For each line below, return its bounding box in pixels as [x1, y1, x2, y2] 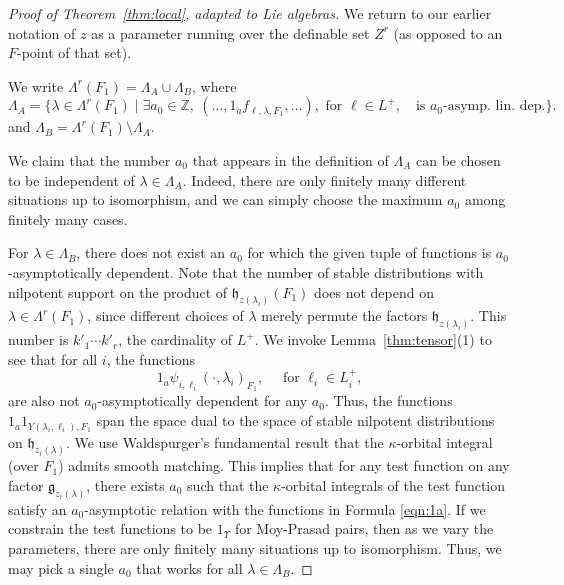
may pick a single [8, 557, 114, 578]
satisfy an [8, 498, 67, 519]
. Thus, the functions [324, 390, 453, 411]
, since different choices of [87, 305, 244, 326]
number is [8, 329, 69, 350]
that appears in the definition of [192, 149, 389, 170]
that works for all [136, 557, 243, 578]
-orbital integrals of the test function [281, 475, 506, 496]
